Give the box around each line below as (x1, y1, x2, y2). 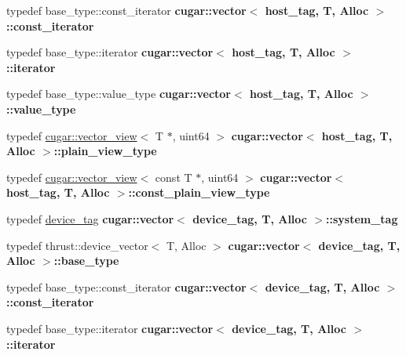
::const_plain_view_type (128, 184, 270, 201)
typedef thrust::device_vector (6, 237, 148, 253)
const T (155, 168, 192, 185)
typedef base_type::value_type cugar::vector (6, 85, 231, 102)
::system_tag (325, 210, 398, 226)
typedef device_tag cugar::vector (6, 210, 174, 226)
